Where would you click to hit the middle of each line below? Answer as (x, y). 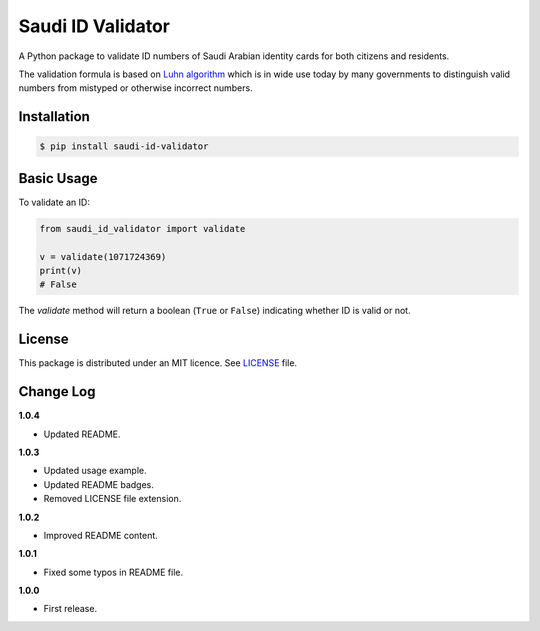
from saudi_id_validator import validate (142, 228)
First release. (70, 609)
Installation (54, 116)
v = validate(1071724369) (103, 256)
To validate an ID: (54, 202)
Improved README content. (101, 535)
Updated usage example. (95, 471)
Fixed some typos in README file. (113, 572)
